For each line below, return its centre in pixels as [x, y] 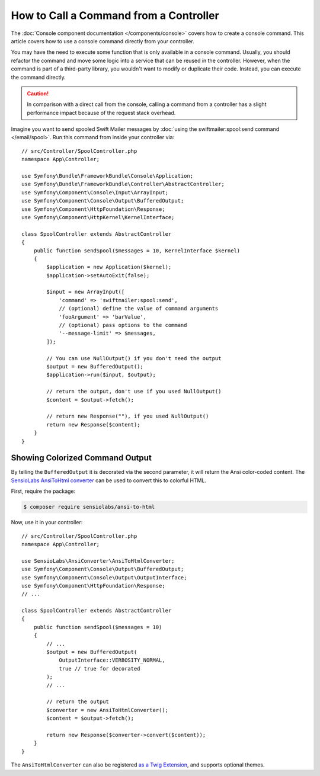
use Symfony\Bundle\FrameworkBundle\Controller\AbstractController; [123, 184]
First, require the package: [43, 491]
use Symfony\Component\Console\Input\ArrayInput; [95, 192]
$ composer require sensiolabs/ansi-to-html [89, 507]
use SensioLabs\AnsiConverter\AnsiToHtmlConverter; [98, 561]
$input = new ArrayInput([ [86, 292]
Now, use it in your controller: [47, 522]
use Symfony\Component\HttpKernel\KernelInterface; [98, 217]
